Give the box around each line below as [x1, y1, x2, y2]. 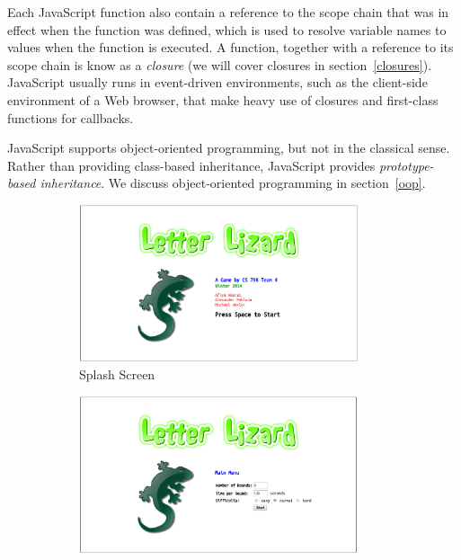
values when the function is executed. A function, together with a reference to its [7, 38, 454, 57]
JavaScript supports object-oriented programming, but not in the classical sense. [7, 138, 450, 157]
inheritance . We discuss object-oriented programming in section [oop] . [40, 173, 426, 192]
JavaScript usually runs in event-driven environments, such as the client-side [7, 73, 428, 92]
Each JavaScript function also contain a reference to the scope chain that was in [7, 3, 449, 21]
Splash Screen [79, 364, 155, 383]
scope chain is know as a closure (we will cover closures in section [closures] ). [7, 55, 432, 74]
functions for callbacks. [7, 108, 134, 127]
